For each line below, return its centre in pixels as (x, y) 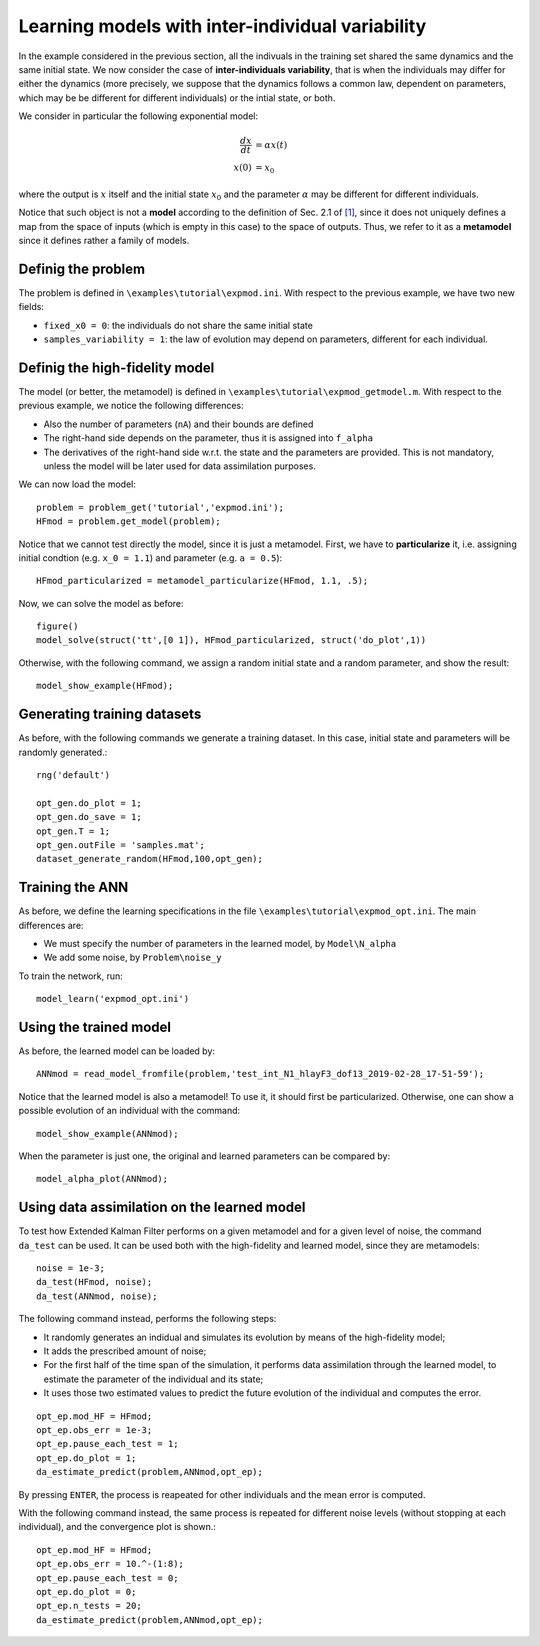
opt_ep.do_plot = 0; (86, 1591)
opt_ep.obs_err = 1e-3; (94, 1429)
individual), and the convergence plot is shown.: (117, 1527)
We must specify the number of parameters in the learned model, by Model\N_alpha (220, 943)
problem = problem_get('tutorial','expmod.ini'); (160, 507)
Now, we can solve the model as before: (101, 603)
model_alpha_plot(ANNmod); (102, 1179)
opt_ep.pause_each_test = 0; (107, 1578)
